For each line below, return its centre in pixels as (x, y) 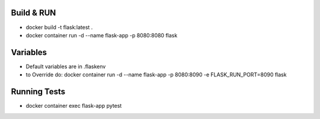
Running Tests (38, 92)
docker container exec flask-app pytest (74, 106)
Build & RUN (33, 13)
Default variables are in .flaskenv (66, 66)
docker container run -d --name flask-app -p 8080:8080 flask (102, 35)
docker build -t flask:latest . (59, 27)
